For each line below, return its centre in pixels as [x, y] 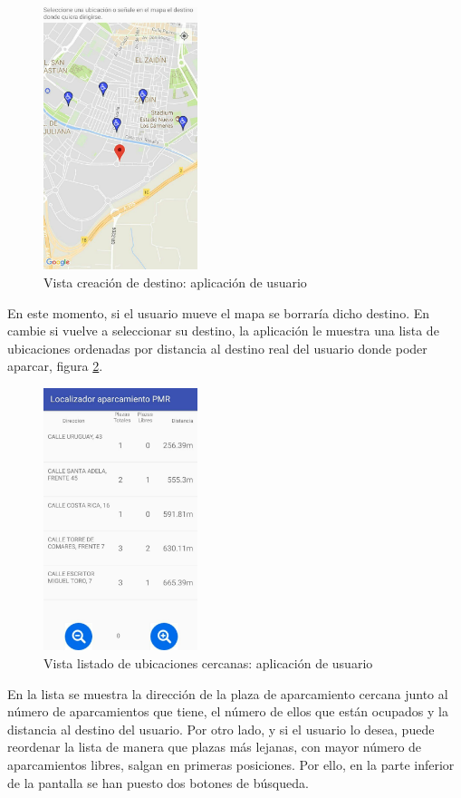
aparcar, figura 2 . [55, 366]
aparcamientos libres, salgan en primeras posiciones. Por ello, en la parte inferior [231, 764]
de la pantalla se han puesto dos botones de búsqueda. [158, 782]
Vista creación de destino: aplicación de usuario [175, 282]
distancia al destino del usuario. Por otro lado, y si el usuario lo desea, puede [221, 729]
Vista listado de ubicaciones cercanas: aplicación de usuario [208, 663]
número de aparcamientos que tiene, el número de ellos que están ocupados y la [228, 711]
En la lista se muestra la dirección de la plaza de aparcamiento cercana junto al [228, 693]
